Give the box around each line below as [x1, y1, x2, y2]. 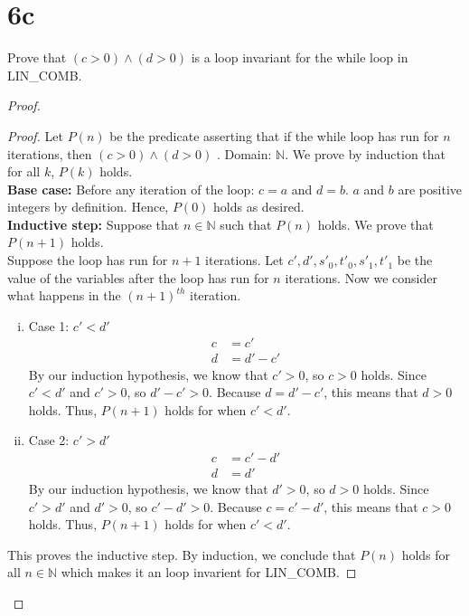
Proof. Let [7, 126, 63, 145]
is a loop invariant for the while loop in [191, 48, 408, 67]
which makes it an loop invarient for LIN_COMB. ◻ [61, 563, 357, 582]
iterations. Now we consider [285, 268, 437, 287]
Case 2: [28, 431, 70, 450]
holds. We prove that [317, 214, 434, 233]
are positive [398, 179, 462, 198]
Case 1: [28, 316, 70, 335]
